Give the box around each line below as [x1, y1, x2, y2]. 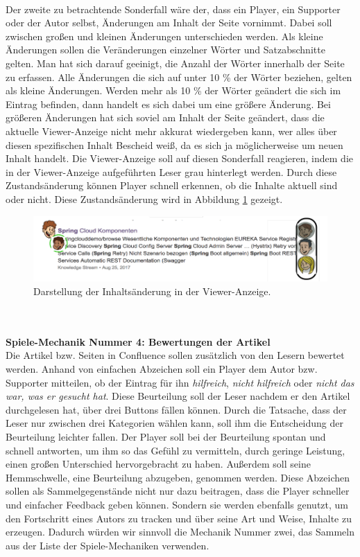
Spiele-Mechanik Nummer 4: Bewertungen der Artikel [6, 334, 271, 348]
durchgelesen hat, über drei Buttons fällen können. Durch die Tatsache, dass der [6, 402, 347, 416]
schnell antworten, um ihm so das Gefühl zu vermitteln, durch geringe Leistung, [6, 443, 345, 457]
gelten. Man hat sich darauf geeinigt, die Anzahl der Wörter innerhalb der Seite [6, 55, 345, 70]
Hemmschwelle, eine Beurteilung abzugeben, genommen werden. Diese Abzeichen [6, 470, 350, 484]
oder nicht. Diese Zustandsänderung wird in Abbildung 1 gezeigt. [6, 191, 283, 206]
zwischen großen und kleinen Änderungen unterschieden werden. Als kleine [6, 28, 323, 43]
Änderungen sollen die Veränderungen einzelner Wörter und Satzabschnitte [6, 42, 325, 57]
